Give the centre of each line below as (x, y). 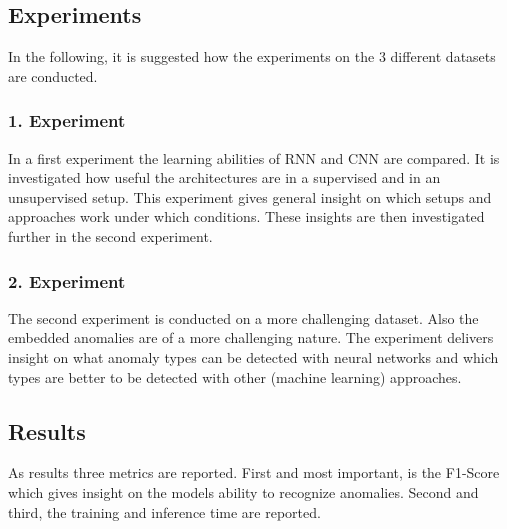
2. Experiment (67, 280)
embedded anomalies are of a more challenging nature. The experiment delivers (251, 337)
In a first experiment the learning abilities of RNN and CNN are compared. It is (254, 157)
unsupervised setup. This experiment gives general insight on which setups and (250, 196)
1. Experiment (67, 120)
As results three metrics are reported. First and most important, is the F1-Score (254, 472)
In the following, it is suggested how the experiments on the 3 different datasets (252, 56)
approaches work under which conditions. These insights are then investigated (246, 216)
